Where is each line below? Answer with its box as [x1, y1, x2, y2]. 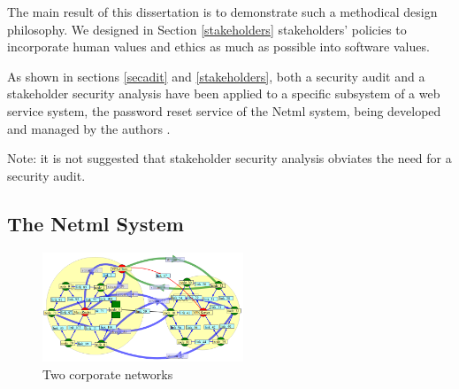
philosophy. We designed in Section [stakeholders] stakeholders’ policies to [7, 19, 407, 38]
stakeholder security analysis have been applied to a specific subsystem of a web [7, 84, 440, 103]
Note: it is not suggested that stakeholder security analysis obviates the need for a [7, 149, 452, 167]
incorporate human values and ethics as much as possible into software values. [7, 37, 430, 56]
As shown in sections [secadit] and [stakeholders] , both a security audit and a [7, 66, 425, 85]
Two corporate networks [42, 364, 173, 383]
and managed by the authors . [7, 119, 171, 137]
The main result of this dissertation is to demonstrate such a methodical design [7, 3, 438, 20]
